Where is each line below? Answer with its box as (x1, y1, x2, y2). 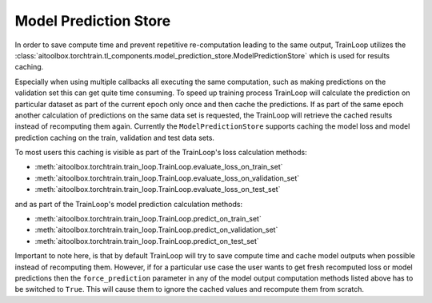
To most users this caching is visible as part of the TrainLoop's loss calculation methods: (14, 148, 307, 157)
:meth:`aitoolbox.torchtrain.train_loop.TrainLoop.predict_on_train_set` (34, 214, 262, 224)
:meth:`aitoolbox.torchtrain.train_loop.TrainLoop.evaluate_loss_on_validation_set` (34, 173, 300, 183)
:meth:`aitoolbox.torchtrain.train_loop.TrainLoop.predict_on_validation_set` (34, 225, 278, 235)
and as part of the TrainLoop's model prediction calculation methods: (14, 199, 243, 209)
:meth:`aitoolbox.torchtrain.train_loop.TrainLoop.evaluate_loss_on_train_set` (34, 162, 283, 172)
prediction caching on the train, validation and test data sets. (14, 133, 215, 142)
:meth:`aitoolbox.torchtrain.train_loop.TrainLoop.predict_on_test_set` (34, 236, 259, 245)
